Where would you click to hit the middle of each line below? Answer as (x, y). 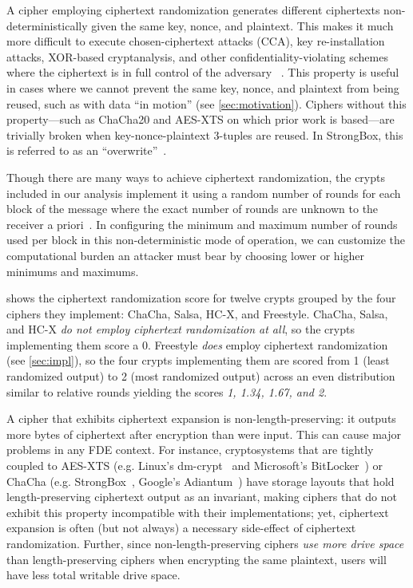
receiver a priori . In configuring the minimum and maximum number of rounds (202, 224)
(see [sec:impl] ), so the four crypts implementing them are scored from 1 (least (198, 360)
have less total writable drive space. (93, 575)
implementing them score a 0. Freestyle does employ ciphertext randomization (197, 344)
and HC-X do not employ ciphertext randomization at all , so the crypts (181, 329)
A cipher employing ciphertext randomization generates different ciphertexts (193, 10)
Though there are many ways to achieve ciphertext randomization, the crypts (196, 177)
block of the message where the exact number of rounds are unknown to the (193, 209)
